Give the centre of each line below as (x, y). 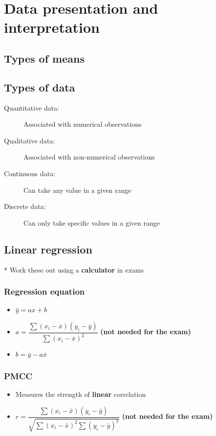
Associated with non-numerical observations (89, 157)
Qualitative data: (30, 140)
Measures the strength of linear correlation (81, 394)
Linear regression (48, 249)
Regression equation (44, 291)
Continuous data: (30, 173)
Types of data (40, 87)
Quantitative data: (32, 107)
